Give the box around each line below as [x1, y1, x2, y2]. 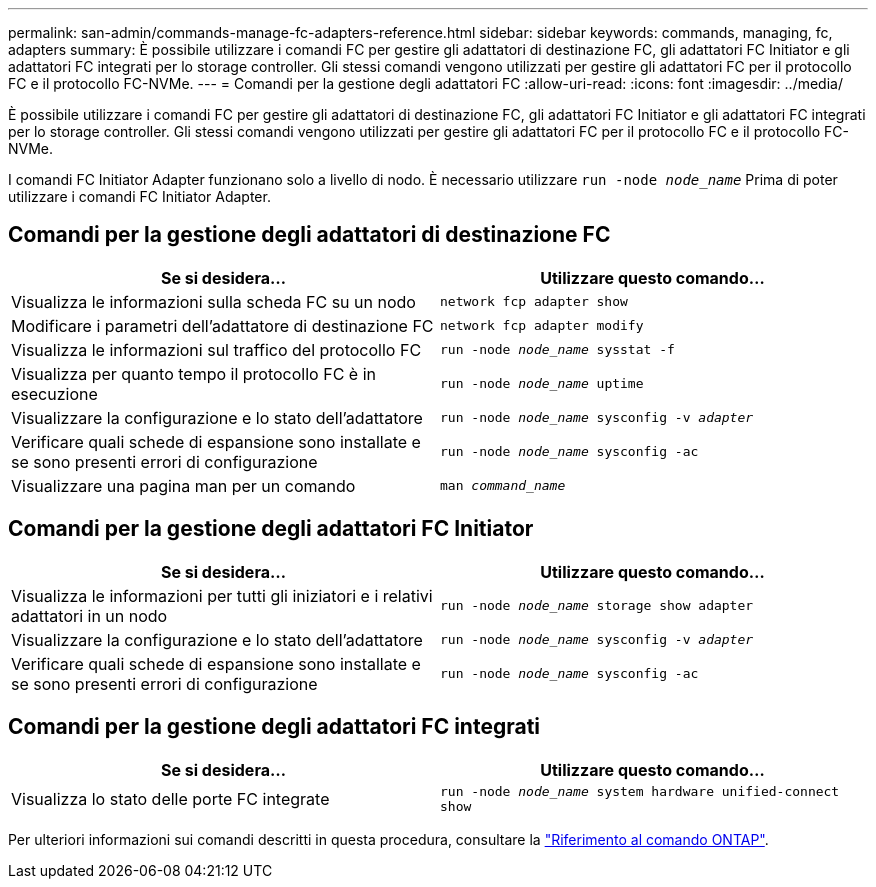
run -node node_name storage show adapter [440, 598, 754, 614]
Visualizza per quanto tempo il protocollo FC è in [11, 363, 376, 384]
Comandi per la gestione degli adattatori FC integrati [8, 714, 541, 740]
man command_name [440, 478, 566, 494]
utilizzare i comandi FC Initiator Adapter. [8, 188, 271, 205]
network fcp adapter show [440, 294, 628, 310]
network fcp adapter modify [440, 318, 644, 334]
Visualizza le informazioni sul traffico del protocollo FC [11, 339, 422, 360]
